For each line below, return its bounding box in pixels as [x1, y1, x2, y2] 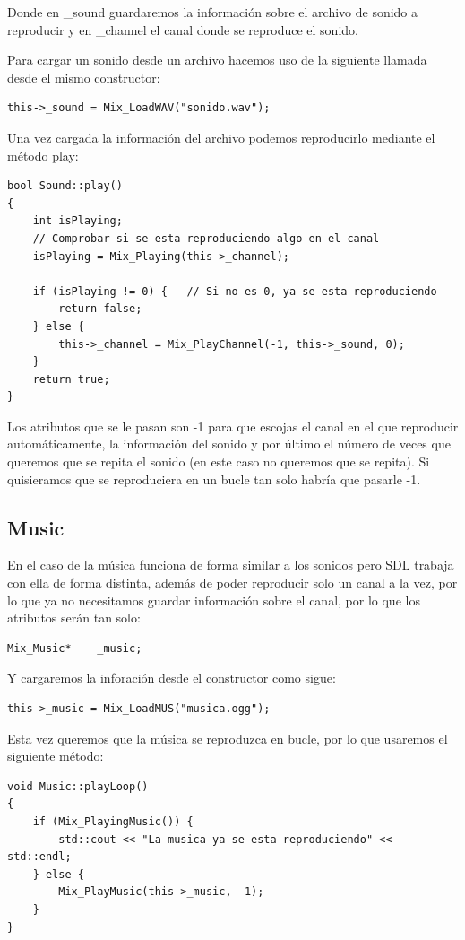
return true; [32, 372, 110, 386]
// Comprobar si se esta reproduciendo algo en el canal [32, 231, 380, 245]
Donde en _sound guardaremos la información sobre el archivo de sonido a [7, 3, 418, 21]
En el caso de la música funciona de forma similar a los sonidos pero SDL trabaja [7, 555, 454, 574]
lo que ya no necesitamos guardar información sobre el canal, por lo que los [7, 590, 420, 609]
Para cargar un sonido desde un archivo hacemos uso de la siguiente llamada [7, 50, 427, 69]
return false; [58, 302, 142, 316]
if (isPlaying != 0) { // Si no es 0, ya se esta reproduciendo [32, 284, 437, 298]
